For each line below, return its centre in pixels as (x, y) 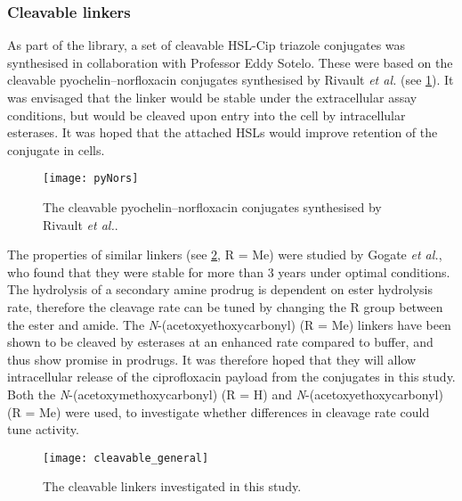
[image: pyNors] (91, 179)
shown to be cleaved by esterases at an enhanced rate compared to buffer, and (220, 342)
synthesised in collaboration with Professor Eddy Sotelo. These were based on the (230, 62)
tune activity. (43, 429)
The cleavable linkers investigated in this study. (172, 486)
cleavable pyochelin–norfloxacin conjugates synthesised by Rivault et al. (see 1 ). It (231, 80)
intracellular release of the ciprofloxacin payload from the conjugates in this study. (231, 377)
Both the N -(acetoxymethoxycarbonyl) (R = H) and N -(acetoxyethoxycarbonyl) (225, 394)
